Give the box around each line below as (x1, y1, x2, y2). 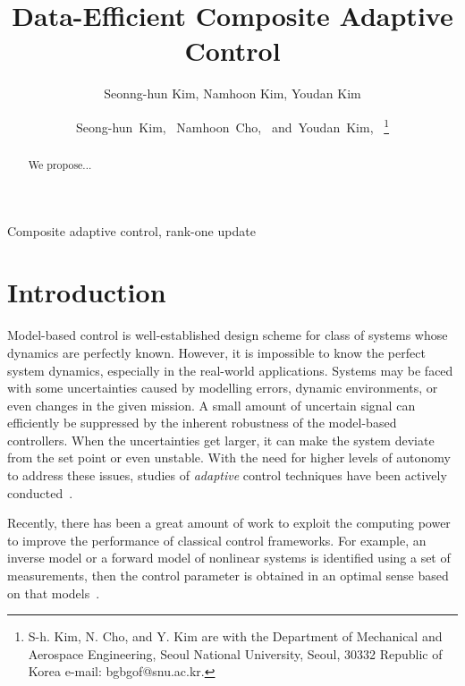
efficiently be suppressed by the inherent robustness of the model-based (7, 413, 397, 432)
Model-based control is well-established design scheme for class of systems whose (7, 326, 448, 344)
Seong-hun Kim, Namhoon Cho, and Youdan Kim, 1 (75, 114, 390, 136)
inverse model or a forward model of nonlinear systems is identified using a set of (7, 548, 451, 567)
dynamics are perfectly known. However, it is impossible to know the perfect (7, 343, 426, 361)
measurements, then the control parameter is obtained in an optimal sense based (7, 566, 449, 585)
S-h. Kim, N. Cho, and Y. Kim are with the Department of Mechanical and (28, 627, 443, 646)
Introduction (7, 274, 166, 310)
